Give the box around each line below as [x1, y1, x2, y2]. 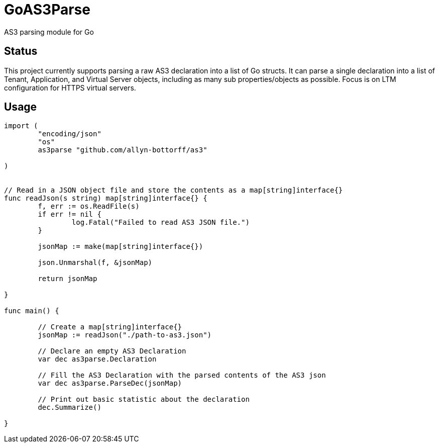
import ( [4, 122, 38, 130]
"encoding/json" [38, 130, 101, 138]
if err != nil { [38, 210, 101, 219]
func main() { [4, 307, 59, 315]
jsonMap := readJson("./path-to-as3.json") [38, 331, 212, 339]
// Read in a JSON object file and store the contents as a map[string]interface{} [4, 186, 343, 195]
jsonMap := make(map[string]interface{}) [38, 242, 203, 251]
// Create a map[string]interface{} [38, 323, 182, 331]
